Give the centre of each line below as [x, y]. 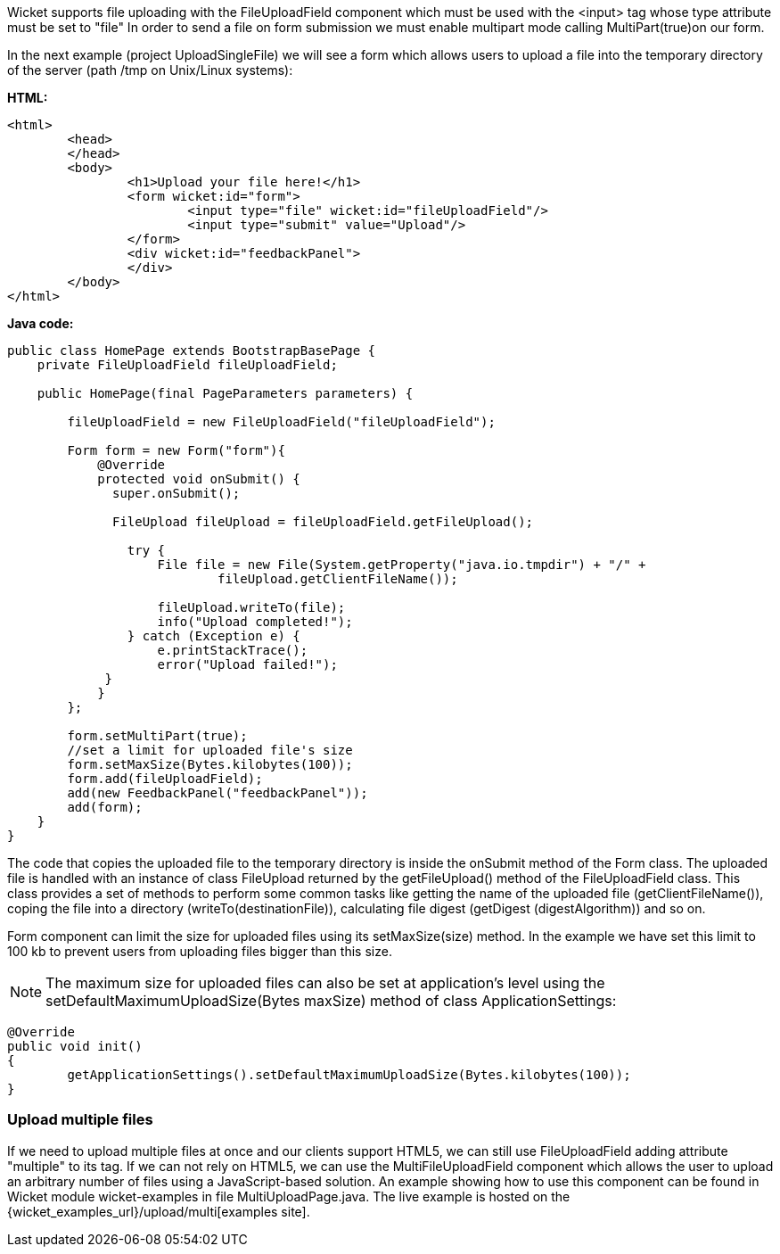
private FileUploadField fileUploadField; [187, 365]
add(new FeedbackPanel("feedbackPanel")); [218, 793]
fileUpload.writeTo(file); [251, 607]
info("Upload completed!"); [255, 622]
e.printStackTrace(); [233, 650]
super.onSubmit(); [177, 493]
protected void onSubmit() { [199, 479]
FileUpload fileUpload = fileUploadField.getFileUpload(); [323, 522]
